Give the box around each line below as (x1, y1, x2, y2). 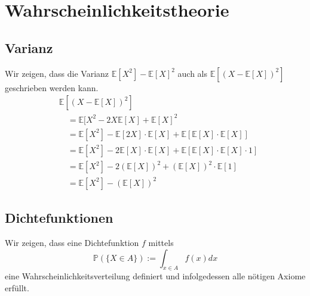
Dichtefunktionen (5, 208, 113, 227)
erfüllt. (5, 282, 29, 294)
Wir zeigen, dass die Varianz (5, 67, 109, 79)
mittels (148, 236, 174, 249)
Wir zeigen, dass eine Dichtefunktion (5, 236, 139, 249)
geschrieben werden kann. (5, 81, 99, 94)
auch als (177, 67, 207, 79)
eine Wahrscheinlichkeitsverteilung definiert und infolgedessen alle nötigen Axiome (5, 270, 306, 282)
